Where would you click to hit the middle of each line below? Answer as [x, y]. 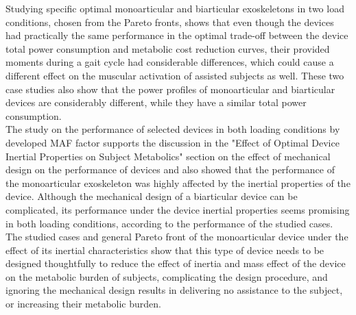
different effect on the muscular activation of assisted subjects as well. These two [175, 75]
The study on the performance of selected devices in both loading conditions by [173, 129]
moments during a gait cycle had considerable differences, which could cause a [170, 62]
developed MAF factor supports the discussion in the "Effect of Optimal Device [173, 142]
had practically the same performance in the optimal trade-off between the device [177, 35]
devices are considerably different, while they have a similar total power [156, 102]
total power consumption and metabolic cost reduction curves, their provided [168, 48]
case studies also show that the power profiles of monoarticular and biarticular [170, 89]
